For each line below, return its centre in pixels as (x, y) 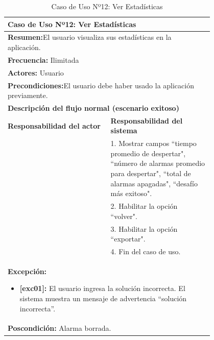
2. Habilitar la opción (144, 206)
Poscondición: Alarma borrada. (60, 328)
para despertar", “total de (151, 173)
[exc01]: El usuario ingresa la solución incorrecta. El (102, 288)
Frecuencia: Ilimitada (43, 59)
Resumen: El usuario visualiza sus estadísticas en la (90, 37)
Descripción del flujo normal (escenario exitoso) (93, 108)
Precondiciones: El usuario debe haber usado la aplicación (101, 85)
